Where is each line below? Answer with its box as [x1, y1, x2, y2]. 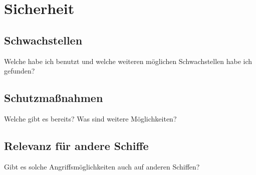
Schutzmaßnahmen [4, 90, 103, 105]
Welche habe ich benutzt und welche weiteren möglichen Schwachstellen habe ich [4, 55, 252, 66]
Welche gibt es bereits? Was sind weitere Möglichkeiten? [4, 113, 177, 123]
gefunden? [4, 65, 35, 76]
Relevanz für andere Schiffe [4, 137, 149, 153]
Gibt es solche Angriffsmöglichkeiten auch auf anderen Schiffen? [4, 161, 200, 171]
